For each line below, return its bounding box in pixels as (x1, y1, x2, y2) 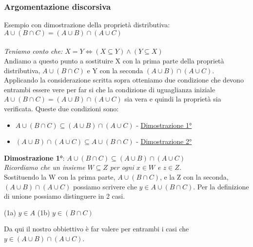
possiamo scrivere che (73, 181, 137, 191)
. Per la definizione (193, 181, 249, 191)
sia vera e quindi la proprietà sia (124, 94, 221, 104)
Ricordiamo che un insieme (4, 162, 85, 172)
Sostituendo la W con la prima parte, (4, 171, 116, 182)
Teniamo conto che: (4, 46, 63, 56)
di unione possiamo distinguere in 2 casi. (4, 191, 125, 201)
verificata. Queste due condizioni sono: (4, 103, 119, 113)
